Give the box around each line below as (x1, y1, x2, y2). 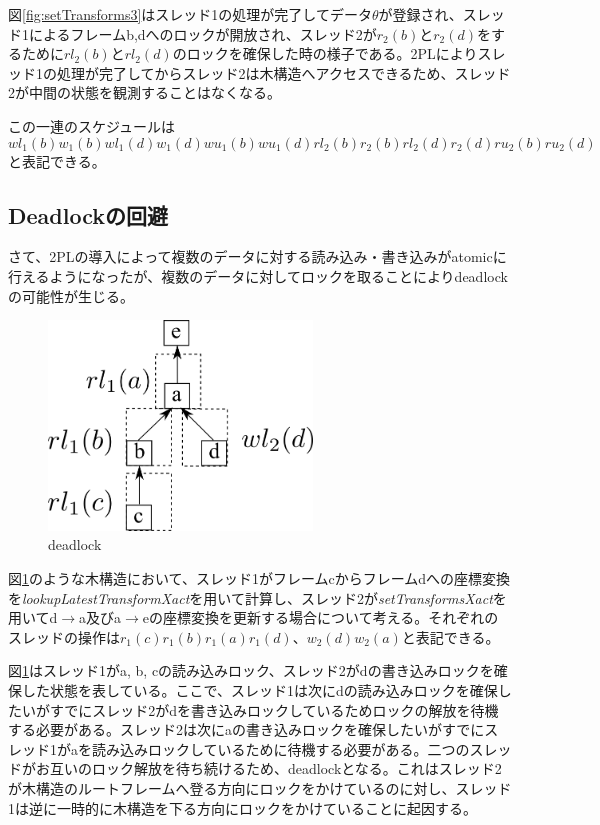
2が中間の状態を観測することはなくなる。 (8, 82, 281, 103)
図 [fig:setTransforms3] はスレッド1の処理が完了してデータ (8, 4, 372, 24)
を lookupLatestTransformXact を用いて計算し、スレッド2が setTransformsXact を (8, 587, 507, 608)
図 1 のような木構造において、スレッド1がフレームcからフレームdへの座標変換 (8, 568, 511, 589)
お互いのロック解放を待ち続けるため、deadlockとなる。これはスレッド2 (35, 758, 502, 779)
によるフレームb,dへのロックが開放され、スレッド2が (28, 23, 377, 44)
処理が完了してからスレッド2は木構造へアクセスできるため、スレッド (56, 62, 511, 83)
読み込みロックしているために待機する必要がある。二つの (91, 738, 470, 759)
